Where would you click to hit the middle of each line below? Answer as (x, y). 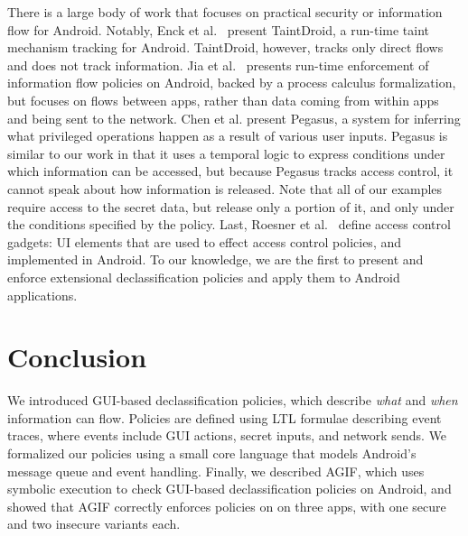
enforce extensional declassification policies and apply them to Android (204, 277)
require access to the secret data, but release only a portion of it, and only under (231, 206)
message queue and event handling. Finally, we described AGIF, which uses (216, 471)
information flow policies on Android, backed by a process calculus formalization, (232, 83)
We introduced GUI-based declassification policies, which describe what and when (233, 400)
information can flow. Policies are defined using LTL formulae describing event (225, 417)
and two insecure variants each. (94, 524)
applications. (42, 295)
